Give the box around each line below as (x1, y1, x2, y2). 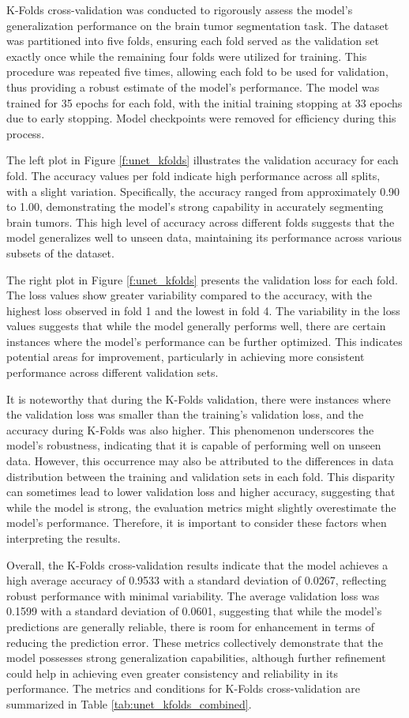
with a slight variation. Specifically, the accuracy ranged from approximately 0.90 (6, 182, 400, 199)
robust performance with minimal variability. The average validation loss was (6, 587, 380, 603)
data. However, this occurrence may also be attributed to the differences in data (6, 453, 394, 469)
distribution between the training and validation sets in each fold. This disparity (6, 468, 396, 484)
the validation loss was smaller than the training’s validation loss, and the (6, 406, 364, 423)
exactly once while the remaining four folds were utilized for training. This (6, 47, 367, 64)
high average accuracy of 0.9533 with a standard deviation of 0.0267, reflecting (6, 572, 387, 588)
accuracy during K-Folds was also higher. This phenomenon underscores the (6, 421, 374, 438)
